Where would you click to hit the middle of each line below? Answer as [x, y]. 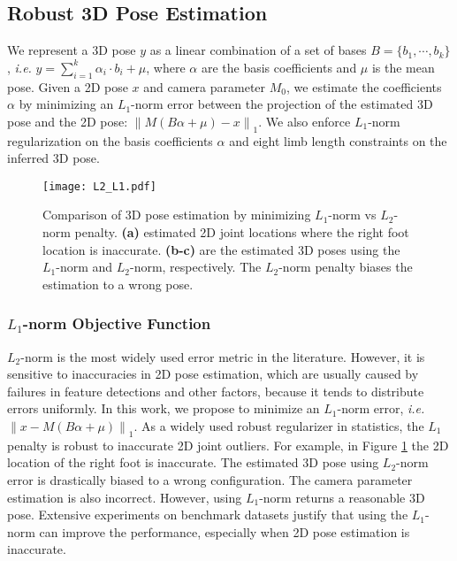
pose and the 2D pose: [68, 121]
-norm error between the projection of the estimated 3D [282, 104]
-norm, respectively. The [195, 267]
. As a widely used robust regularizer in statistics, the [279, 425]
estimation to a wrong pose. [118, 284]
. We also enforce [305, 121]
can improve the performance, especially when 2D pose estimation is [225, 531]
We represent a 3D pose [72, 50]
